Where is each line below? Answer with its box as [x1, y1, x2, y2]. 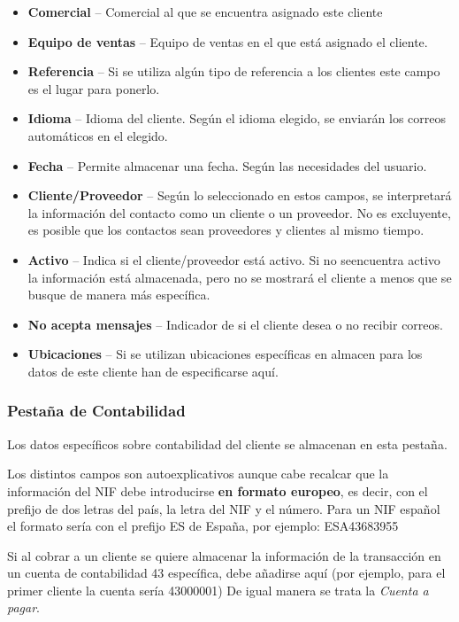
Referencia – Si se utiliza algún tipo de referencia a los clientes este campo [27, 62, 440, 81]
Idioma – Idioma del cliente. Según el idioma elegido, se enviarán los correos [27, 109, 447, 128]
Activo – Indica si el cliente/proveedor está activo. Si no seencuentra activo [27, 250, 440, 268]
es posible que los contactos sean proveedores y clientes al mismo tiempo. [27, 221, 425, 239]
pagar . [7, 598, 41, 617]
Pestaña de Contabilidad [7, 400, 186, 422]
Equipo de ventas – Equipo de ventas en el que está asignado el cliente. [27, 32, 428, 51]
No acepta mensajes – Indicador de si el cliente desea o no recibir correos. [27, 315, 443, 333]
